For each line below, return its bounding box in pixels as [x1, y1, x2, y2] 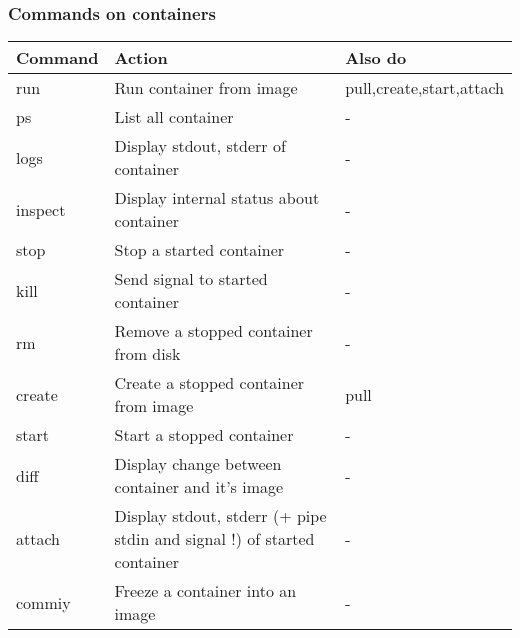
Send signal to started [114, 267, 268, 291]
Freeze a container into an [114, 579, 297, 603]
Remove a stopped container [114, 319, 313, 343]
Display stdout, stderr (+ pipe [114, 504, 327, 528]
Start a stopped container [114, 423, 294, 447]
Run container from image [114, 76, 298, 100]
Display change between [114, 452, 282, 476]
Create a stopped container [114, 371, 305, 395]
